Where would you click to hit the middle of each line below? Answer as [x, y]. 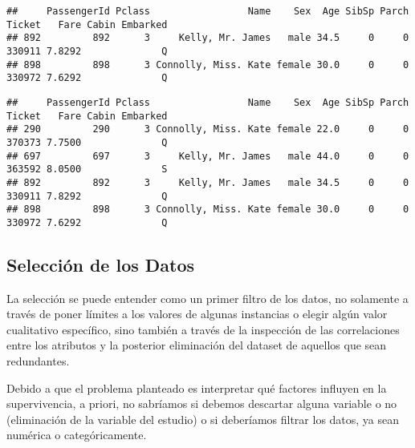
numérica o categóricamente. [77, 435]
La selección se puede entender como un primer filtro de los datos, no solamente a [207, 298]
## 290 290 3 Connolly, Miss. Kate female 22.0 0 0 [208, 129]
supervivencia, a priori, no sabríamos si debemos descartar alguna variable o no [202, 404]
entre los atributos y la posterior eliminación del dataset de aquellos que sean [197, 345]
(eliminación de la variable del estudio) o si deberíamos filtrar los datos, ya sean [203, 419]
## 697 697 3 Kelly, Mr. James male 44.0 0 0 [208, 156]
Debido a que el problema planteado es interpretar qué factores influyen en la [197, 387]
